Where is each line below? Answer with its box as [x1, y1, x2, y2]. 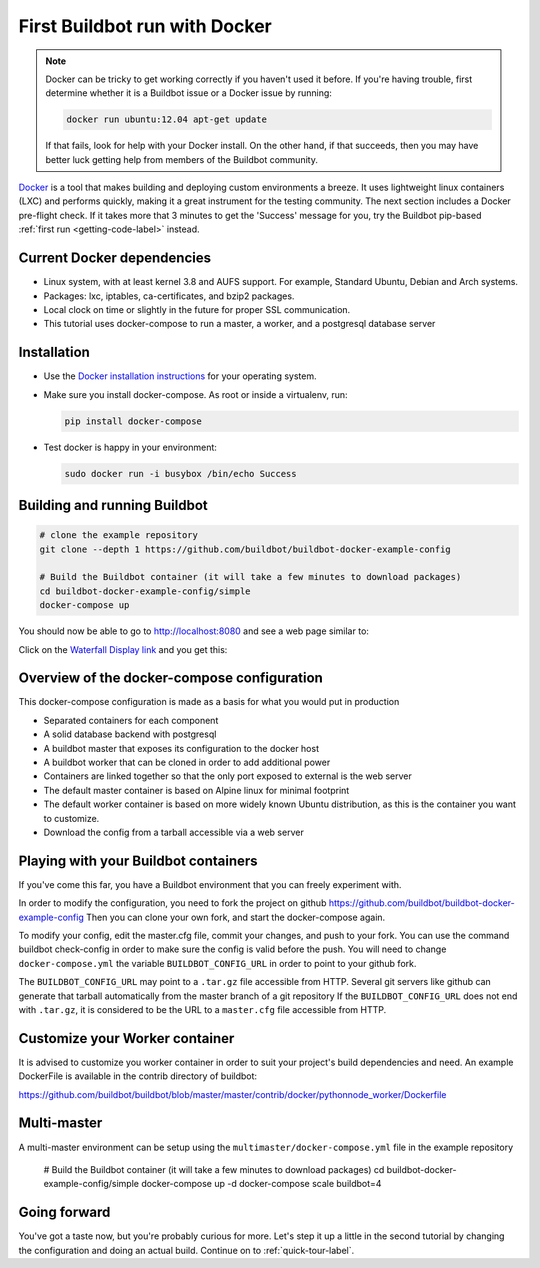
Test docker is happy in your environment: [43, 441, 217, 453]
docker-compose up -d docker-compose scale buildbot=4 [141, 1178, 382, 1190]
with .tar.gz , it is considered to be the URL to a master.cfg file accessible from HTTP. [18, 1003, 387, 1015]
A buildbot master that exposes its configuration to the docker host [43, 742, 320, 754]
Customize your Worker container [18, 1030, 235, 1047]
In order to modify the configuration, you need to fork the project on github [18, 897, 327, 909]
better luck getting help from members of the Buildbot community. [45, 153, 319, 165]
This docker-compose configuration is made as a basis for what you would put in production [18, 696, 400, 708]
